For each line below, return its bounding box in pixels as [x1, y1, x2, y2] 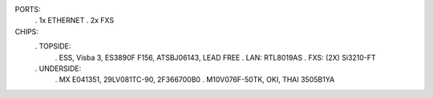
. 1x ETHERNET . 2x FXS [34, 16, 115, 25]
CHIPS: [14, 26, 39, 36]
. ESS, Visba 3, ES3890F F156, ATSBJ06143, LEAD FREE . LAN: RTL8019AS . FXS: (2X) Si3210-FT [55, 53, 376, 62]
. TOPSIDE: [34, 41, 71, 51]
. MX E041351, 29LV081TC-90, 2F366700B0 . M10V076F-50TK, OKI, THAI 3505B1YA [55, 75, 335, 84]
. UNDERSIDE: [34, 64, 82, 73]
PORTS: [14, 5, 41, 14]
